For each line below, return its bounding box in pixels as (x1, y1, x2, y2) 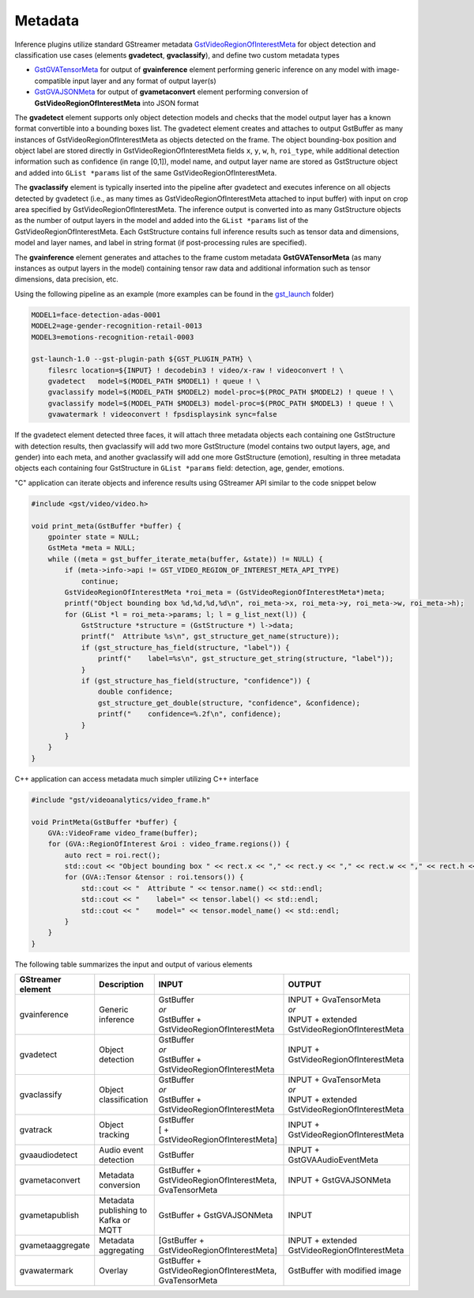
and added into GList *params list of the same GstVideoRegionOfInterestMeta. (14, 168, 277, 177)
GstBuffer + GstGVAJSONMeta (158, 1210, 273, 1221)
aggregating (99, 1245, 145, 1256)
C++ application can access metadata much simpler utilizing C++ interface (14, 774, 259, 783)
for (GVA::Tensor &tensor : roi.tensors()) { (64, 872, 244, 882)
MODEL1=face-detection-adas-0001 (31, 310, 161, 320)
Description (99, 979, 145, 990)
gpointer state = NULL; (47, 532, 140, 541)
